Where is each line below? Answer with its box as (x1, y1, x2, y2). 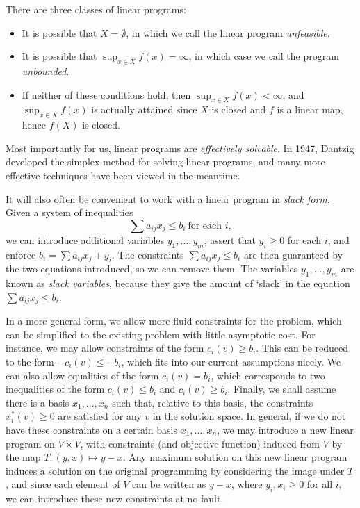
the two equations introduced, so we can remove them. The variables (6, 261, 298, 276)
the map (6, 450, 41, 464)
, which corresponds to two (211, 368, 325, 382)
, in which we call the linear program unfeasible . (126, 25, 330, 40)
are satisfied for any (58, 409, 142, 423)
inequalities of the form (6, 382, 105, 396)
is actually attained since (91, 102, 197, 117)
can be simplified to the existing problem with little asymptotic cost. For (6, 327, 316, 341)
